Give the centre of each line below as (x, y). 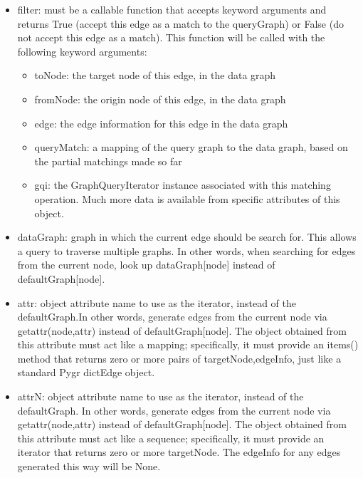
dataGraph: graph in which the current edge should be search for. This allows (187, 237)
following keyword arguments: (82, 51)
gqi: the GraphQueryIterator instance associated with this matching (183, 185)
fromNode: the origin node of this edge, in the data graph (160, 99)
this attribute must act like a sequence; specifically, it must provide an (171, 438)
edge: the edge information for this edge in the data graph (161, 123)
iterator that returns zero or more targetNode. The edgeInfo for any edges (179, 452)
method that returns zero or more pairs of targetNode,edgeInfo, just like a (179, 358)
